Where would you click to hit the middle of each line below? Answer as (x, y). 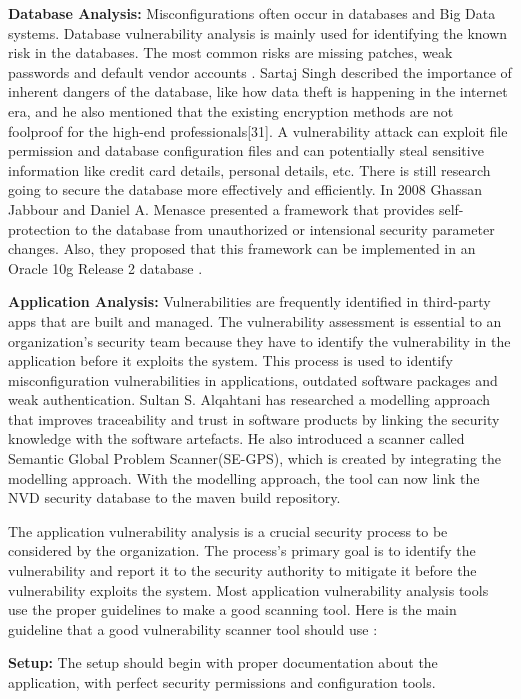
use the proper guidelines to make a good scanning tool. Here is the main (232, 609)
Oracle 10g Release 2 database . (105, 267)
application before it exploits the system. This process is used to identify (230, 360)
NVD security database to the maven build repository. (174, 497)
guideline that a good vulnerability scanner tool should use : (193, 628)
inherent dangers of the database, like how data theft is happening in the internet (258, 91)
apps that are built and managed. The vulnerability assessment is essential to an (255, 320)
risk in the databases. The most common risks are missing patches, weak (230, 52)
